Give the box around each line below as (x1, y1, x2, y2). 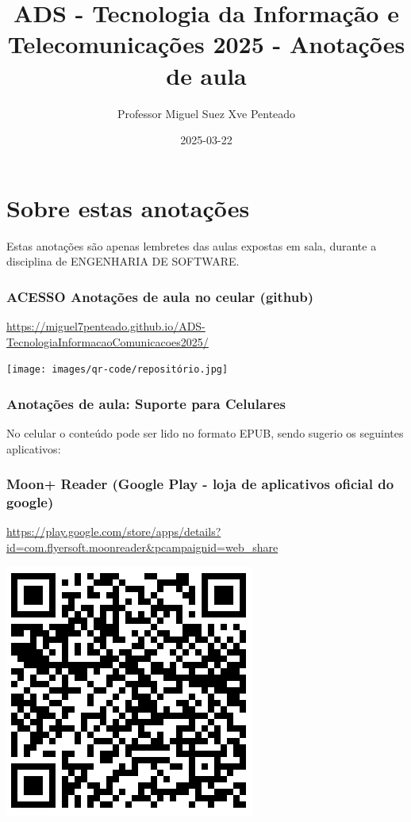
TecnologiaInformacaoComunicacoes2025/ (6, 333, 209, 350)
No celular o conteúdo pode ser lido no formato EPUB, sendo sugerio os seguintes (6, 425, 404, 442)
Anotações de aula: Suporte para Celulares (6, 393, 286, 413)
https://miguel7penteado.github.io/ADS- (6, 318, 205, 335)
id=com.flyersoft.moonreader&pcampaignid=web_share (6, 539, 278, 556)
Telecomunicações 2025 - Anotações (7, 28, 405, 60)
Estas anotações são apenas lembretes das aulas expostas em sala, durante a (6, 237, 377, 254)
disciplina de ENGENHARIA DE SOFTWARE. (6, 253, 240, 270)
